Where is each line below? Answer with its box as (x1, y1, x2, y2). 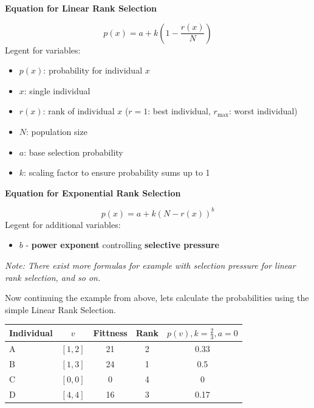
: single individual (24, 84, 90, 97)
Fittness (93, 327, 128, 339)
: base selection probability (24, 145, 123, 158)
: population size (26, 125, 87, 137)
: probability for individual (43, 64, 143, 77)
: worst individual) (228, 105, 298, 117)
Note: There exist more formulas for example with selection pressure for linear (5, 259, 296, 272)
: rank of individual (43, 105, 115, 117)
